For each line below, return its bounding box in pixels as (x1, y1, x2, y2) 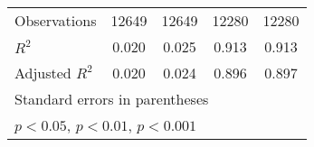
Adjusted (14, 62, 71, 83)
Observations (14, 10, 97, 31)
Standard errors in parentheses (14, 88, 209, 109)
